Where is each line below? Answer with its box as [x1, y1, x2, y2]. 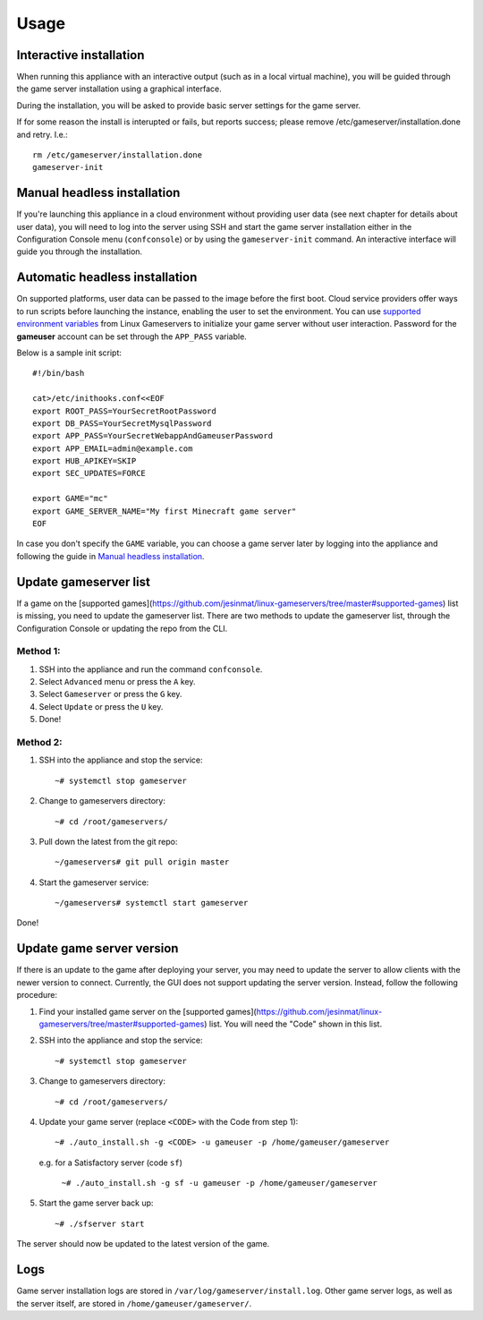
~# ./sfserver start [55, 1218, 145, 1229]
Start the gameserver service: [38, 877, 149, 888]
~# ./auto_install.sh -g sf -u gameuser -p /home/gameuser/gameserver [61, 1178, 377, 1188]
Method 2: [16, 736, 63, 748]
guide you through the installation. [16, 246, 143, 257]
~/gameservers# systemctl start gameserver [55, 898, 249, 908]
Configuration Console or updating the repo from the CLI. [16, 623, 228, 634]
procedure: [16, 990, 58, 1001]
